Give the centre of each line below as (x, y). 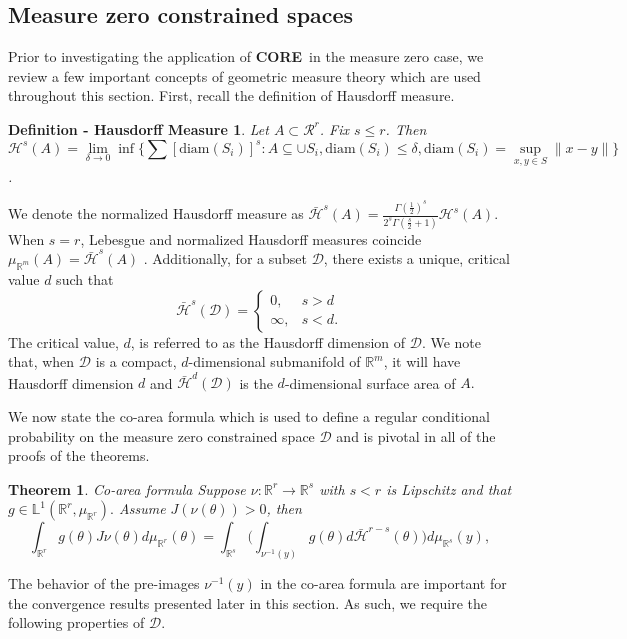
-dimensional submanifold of (274, 361)
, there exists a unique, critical (416, 258)
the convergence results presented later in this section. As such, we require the (248, 602)
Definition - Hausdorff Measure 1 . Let (138, 128)
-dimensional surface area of (370, 382)
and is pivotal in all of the (416, 435)
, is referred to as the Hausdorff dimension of (268, 341)
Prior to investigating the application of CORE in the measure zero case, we (246, 56)
